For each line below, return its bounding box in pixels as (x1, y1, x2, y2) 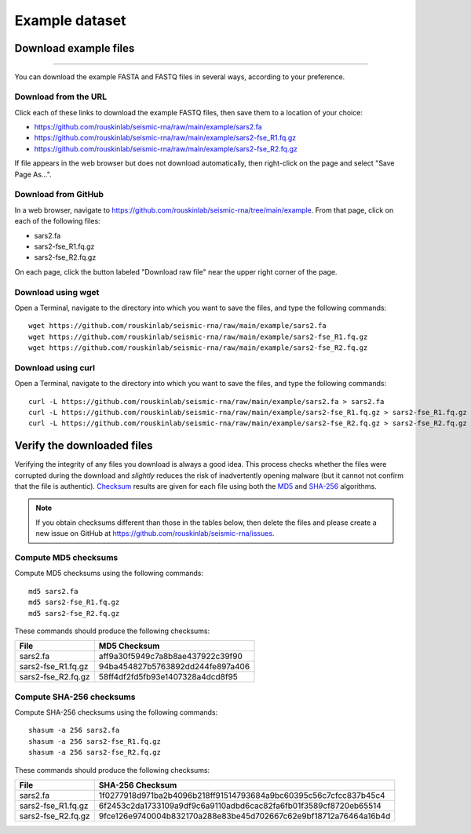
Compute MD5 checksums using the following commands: (14, 569, 204, 578)
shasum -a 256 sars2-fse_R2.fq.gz (28, 748, 161, 757)
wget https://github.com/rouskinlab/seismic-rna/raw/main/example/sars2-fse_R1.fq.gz (28, 332, 368, 341)
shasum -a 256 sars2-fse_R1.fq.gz (28, 737, 161, 745)
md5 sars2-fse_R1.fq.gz (28, 598, 120, 607)
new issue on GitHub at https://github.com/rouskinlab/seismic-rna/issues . (35, 529, 275, 538)
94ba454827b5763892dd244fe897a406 (98, 661, 250, 672)
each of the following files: (14, 217, 101, 226)
